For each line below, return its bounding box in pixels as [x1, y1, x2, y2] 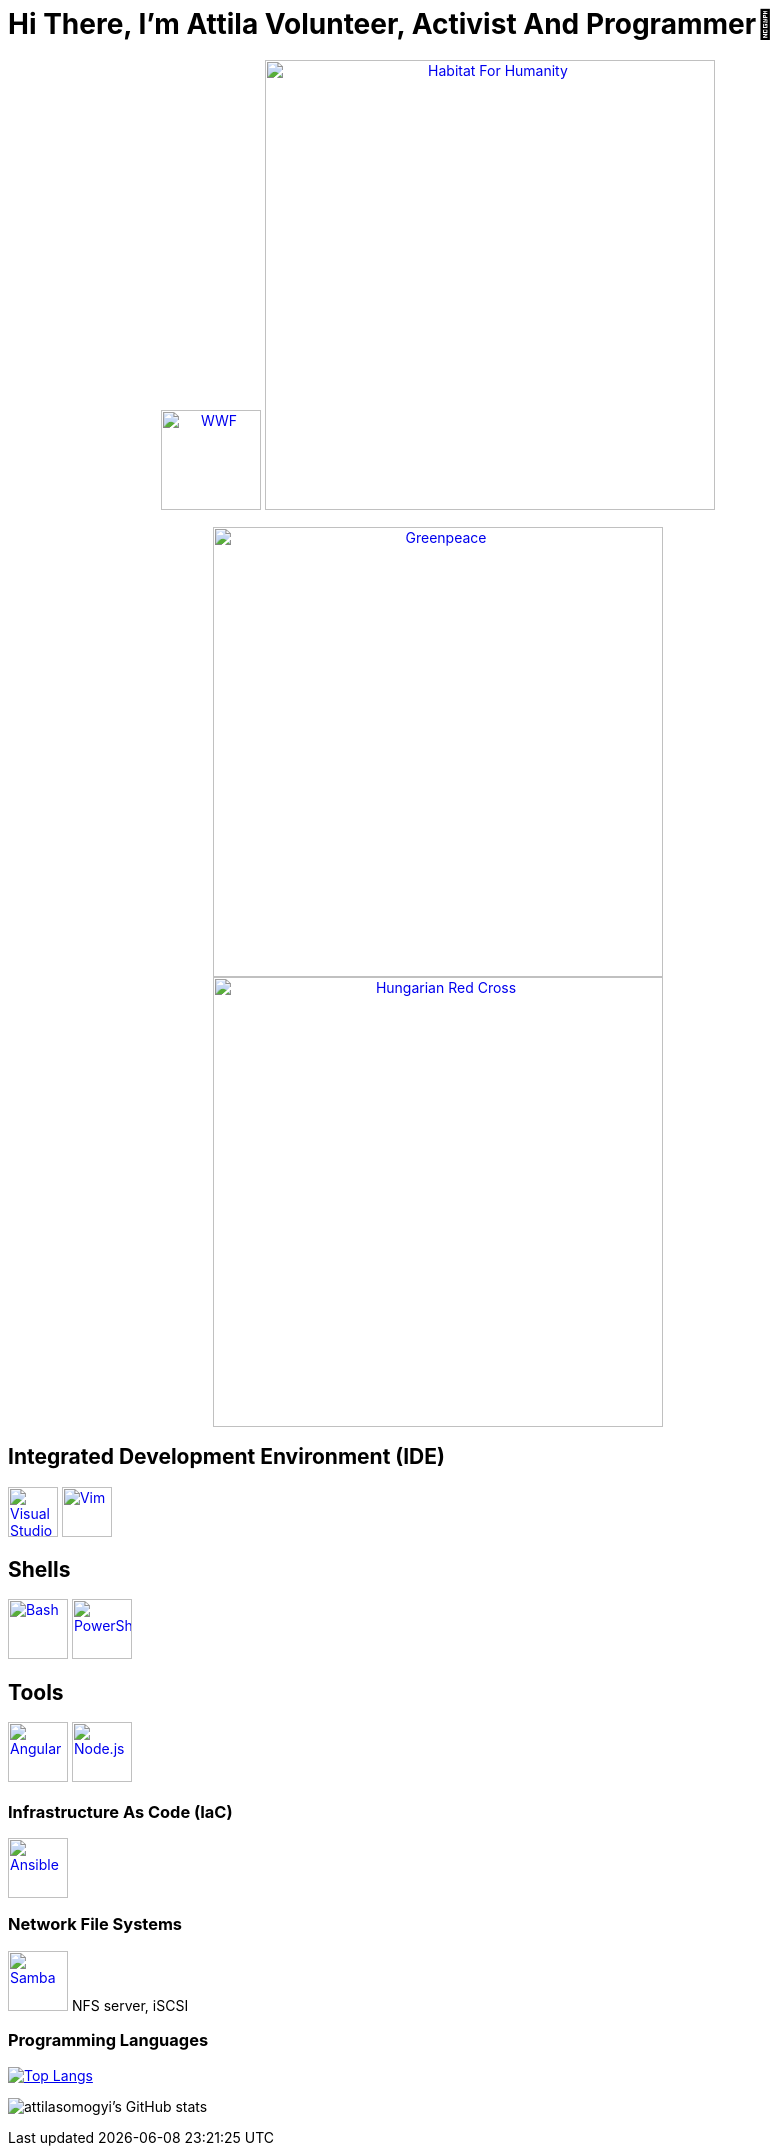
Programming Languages [8, 2030, 209, 2051]
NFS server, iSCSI [71, 1996, 189, 2014]
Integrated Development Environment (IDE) [8, 1444, 445, 1470]
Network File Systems [8, 1914, 183, 1935]
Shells [8, 1557, 71, 1583]
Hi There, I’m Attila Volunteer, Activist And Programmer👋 [8, 7, 775, 41]
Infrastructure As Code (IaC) [8, 1801, 233, 1822]
